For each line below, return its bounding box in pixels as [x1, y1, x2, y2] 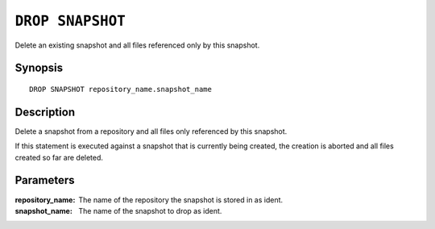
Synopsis [14, 61, 64, 75]
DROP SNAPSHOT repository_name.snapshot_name [29, 85, 213, 94]
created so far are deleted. [14, 152, 104, 162]
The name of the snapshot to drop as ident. [78, 206, 222, 215]
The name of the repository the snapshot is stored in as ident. [78, 194, 284, 205]
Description [14, 105, 76, 119]
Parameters [14, 173, 75, 187]
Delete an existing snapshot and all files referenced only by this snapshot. [14, 40, 260, 50]
